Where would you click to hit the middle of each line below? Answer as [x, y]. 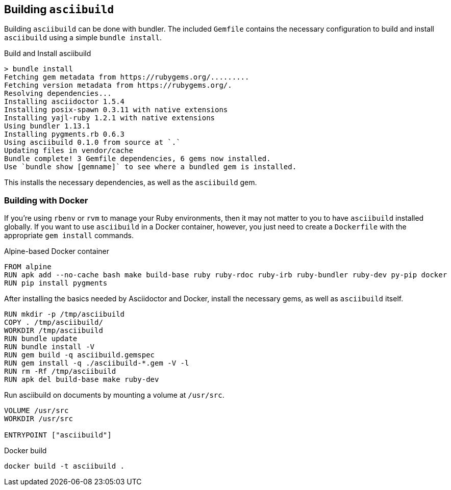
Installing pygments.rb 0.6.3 [65, 134]
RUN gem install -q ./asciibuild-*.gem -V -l [97, 363]
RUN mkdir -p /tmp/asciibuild [65, 314]
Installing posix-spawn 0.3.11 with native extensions [116, 110]
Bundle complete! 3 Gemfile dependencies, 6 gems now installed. [137, 159]
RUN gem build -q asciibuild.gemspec [80, 355]
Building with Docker [46, 200]
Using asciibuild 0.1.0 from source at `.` [92, 143]
